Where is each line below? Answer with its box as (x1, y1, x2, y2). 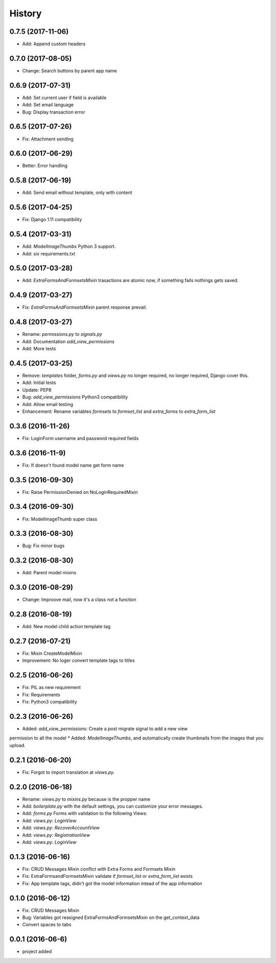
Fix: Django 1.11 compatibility (22, 216, 82, 223)
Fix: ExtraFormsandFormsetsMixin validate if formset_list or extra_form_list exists (22, 873, 193, 879)
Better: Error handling (22, 163, 67, 169)
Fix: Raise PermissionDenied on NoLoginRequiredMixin (22, 489, 138, 495)
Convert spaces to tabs (22, 921, 72, 928)
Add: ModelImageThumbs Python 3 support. (22, 244, 116, 250)
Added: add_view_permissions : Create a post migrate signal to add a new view (22, 726, 188, 732)
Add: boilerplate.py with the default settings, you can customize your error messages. (22, 803, 203, 810)
